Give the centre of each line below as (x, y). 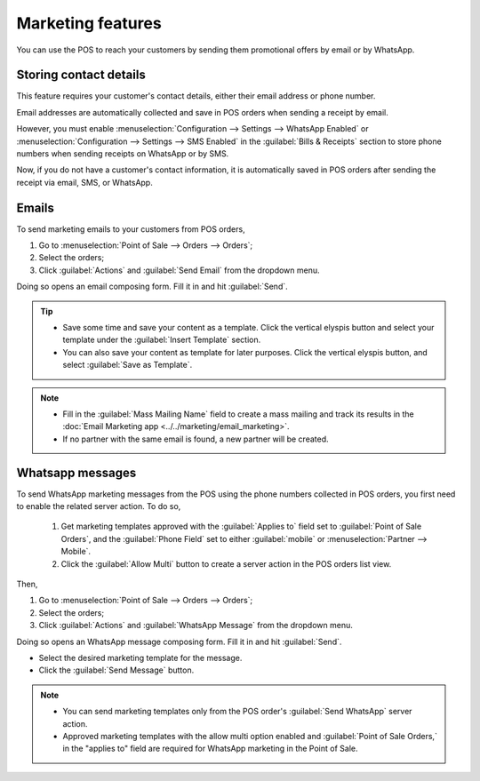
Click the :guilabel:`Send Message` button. (116, 670)
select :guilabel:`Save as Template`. (128, 365)
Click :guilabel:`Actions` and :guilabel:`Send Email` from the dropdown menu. (179, 270)
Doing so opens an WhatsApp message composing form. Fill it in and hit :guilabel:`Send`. (179, 642)
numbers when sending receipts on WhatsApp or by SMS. (123, 154)
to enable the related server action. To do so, (99, 506)
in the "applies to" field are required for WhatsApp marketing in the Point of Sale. (210, 749)
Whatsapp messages (76, 472)
